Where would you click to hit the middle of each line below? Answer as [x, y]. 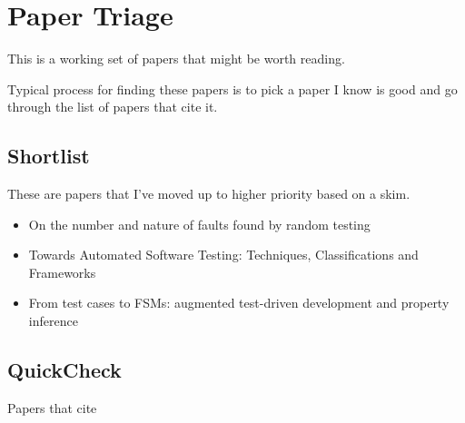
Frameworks [62, 272]
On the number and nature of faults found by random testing [199, 224]
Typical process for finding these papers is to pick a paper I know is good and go [232, 89]
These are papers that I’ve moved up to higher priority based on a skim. [209, 194]
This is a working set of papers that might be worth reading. [176, 59]
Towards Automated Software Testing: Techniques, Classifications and [223, 255]
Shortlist [49, 156]
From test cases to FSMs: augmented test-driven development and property [239, 303]
